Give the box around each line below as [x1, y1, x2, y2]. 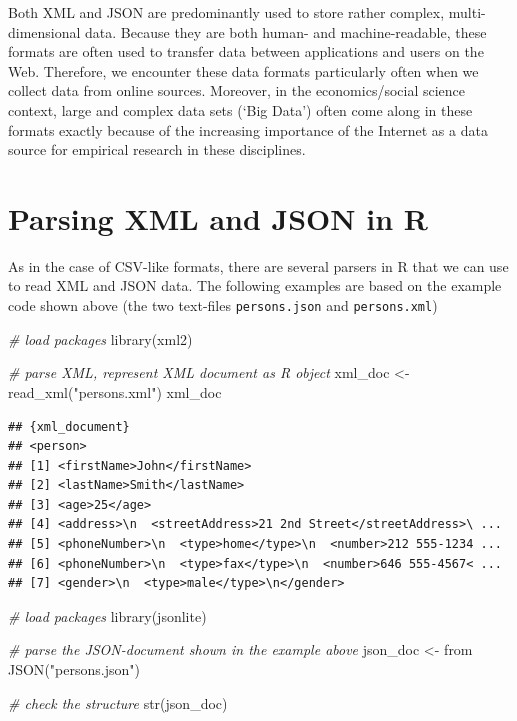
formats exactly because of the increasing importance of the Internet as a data [8, 119, 488, 140]
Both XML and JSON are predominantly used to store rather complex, [8, 2, 445, 22]
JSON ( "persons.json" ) [8, 659, 140, 680]
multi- [448, 2, 486, 22]
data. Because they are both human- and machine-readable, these [85, 21, 487, 42]
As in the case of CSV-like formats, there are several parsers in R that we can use [8, 255, 509, 276]
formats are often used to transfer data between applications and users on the [8, 41, 484, 62]
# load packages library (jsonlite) [8, 605, 207, 626]
